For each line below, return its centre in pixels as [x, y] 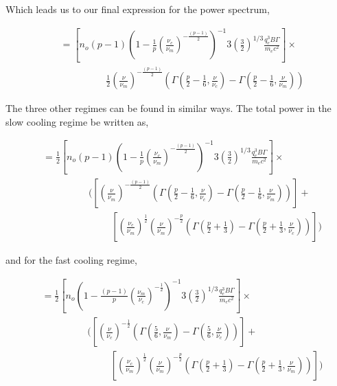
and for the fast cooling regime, [71, 260]
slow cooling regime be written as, [77, 121]
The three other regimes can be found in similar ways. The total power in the [168, 108]
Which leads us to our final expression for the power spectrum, [138, 9]
